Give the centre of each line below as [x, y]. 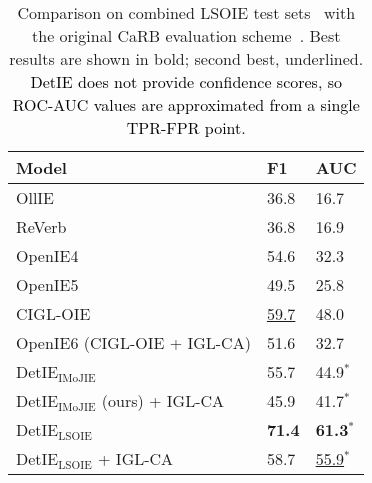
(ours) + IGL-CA [163, 400]
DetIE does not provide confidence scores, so [186, 81]
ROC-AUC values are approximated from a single [186, 104]
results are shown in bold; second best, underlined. [186, 58]
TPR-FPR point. [186, 127]
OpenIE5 [47, 284]
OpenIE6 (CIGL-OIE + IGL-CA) [133, 342]
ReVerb [41, 226]
